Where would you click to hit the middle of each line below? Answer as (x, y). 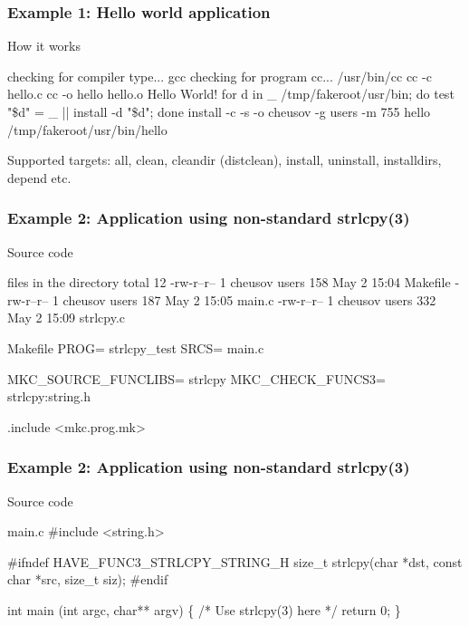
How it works (44, 46)
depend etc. (39, 177)
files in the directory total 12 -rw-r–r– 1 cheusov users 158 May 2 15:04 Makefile (229, 282)
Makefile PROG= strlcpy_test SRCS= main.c (136, 347)
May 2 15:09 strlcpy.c (67, 318)
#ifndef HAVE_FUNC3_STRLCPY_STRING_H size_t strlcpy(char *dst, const (235, 561)
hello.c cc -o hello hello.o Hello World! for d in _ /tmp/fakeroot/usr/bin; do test (231, 94)
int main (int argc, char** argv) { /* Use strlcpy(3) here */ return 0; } (204, 609)
